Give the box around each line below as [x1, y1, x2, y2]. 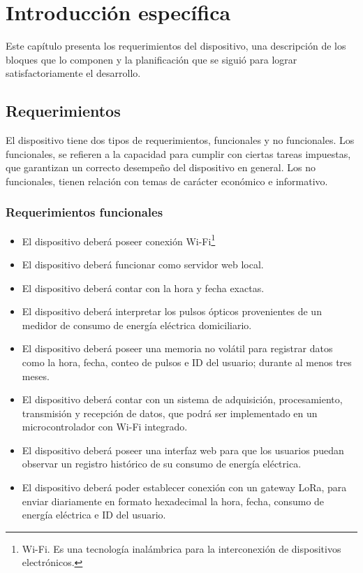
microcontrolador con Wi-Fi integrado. [22, 419, 188, 434]
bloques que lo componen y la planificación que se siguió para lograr [6, 52, 297, 66]
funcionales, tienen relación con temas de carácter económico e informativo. [6, 173, 328, 188]
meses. [22, 368, 50, 383]
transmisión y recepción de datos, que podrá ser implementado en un [22, 405, 318, 420]
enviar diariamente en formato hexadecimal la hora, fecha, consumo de [22, 493, 325, 508]
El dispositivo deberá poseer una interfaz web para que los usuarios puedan [22, 442, 344, 457]
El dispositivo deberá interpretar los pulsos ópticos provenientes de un [22, 304, 322, 319]
